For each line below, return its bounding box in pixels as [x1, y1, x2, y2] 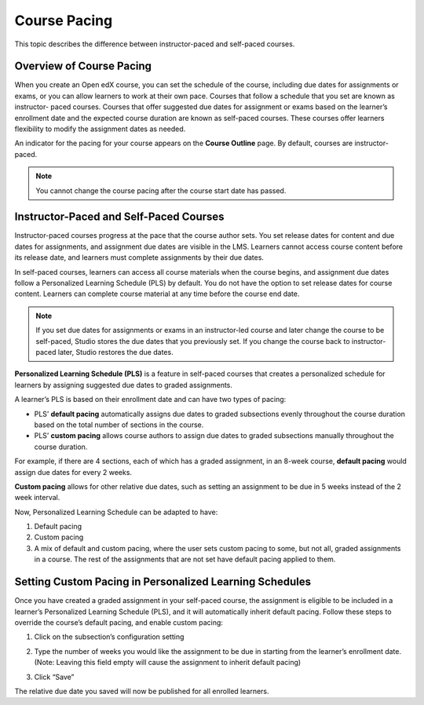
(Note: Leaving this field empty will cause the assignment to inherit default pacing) [34, 658, 302, 667]
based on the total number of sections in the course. [34, 420, 204, 429]
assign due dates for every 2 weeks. [14, 467, 133, 477]
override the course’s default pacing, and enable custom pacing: [14, 617, 224, 627]
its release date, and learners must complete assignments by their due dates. [14, 253, 265, 262]
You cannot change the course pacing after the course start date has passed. [35, 185, 287, 195]
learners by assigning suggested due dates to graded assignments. [14, 380, 233, 389]
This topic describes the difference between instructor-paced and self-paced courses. [14, 39, 295, 49]
